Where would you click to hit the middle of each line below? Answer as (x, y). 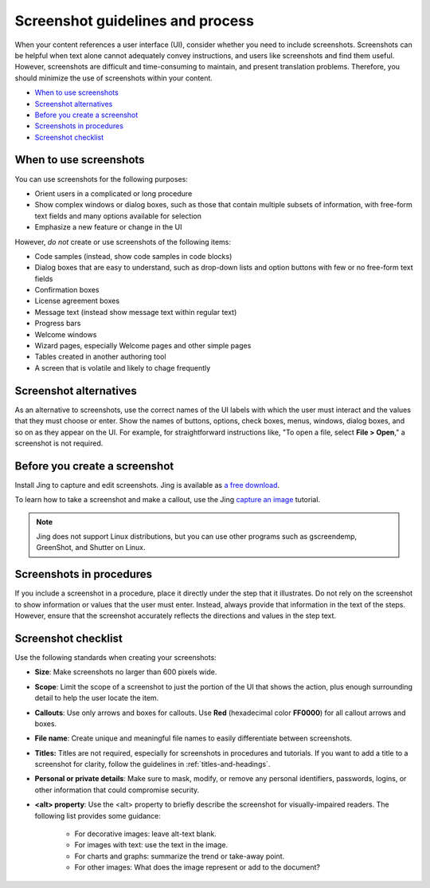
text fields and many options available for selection (118, 216)
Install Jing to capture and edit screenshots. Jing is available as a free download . (147, 485)
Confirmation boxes (67, 290)
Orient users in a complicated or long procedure (113, 193)
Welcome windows (66, 334)
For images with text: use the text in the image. (151, 845)
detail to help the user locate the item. (97, 698)
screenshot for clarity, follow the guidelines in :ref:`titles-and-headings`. (152, 764)
